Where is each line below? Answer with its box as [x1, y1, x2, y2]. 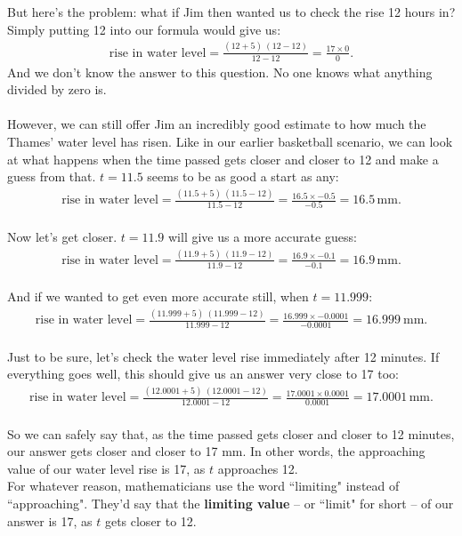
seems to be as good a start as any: [147, 167, 339, 186]
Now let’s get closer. [7, 227, 118, 245]
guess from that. [7, 167, 96, 186]
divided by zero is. [7, 80, 107, 99]
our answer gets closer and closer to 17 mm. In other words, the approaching [7, 442, 426, 460]
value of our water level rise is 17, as [7, 459, 206, 477]
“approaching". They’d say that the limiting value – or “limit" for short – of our [7, 494, 454, 512]
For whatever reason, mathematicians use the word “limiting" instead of [7, 476, 400, 495]
